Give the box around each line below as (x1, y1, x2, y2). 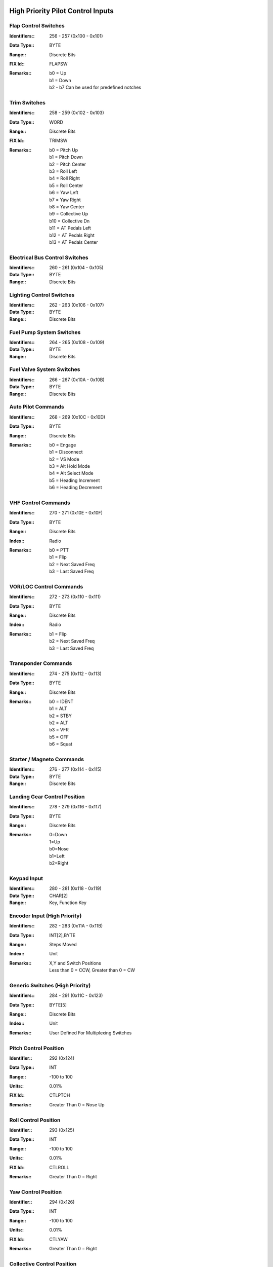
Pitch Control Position (9, 1045, 64, 1052)
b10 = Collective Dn (49, 218, 90, 224)
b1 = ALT (49, 705, 68, 712)
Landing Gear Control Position (9, 793, 85, 800)
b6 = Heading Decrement (49, 485, 102, 491)
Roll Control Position (9, 1116, 61, 1124)
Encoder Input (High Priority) (9, 912, 82, 919)
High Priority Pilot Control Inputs (9, 7, 114, 15)
